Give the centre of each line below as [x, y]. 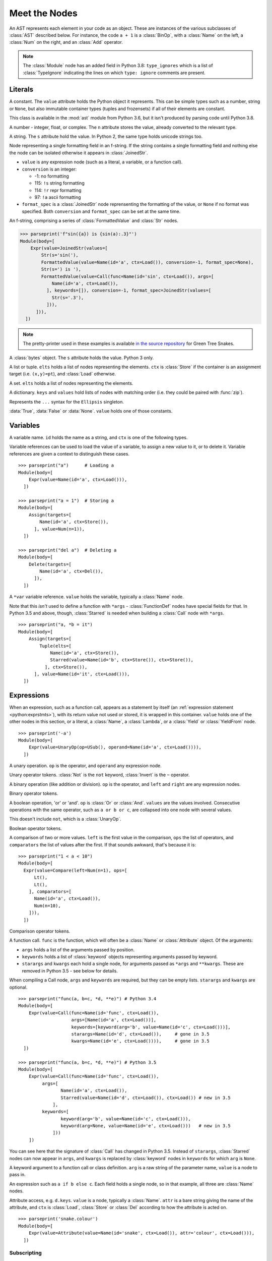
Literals [21, 90]
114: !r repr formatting [58, 190]
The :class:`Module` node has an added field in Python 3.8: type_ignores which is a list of [118, 66]
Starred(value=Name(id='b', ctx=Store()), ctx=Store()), [122, 660]
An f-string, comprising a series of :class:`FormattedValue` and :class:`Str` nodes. [94, 221]
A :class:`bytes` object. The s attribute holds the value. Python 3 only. [81, 358]
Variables [25, 425]
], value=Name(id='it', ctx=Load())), [82, 674]
